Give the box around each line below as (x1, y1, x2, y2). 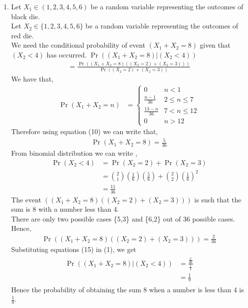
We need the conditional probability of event (11, 40, 145, 50)
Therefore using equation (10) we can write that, (11, 126, 158, 137)
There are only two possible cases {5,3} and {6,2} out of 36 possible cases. (11, 213, 235, 224)
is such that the (194, 194, 242, 204)
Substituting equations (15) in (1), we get (11, 244, 137, 254)
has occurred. (46, 49, 87, 59)
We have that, (11, 74, 54, 84)
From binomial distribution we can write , (11, 148, 138, 158)
